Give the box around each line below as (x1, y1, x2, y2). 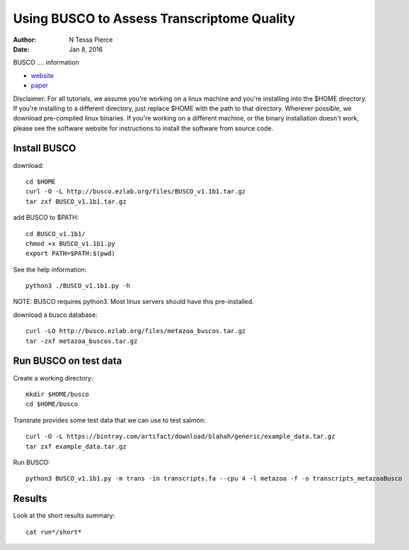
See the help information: (13, 265, 87, 274)
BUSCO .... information (13, 58, 79, 67)
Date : (13, 45, 30, 53)
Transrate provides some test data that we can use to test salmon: (13, 415, 206, 425)
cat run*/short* (25, 528, 82, 536)
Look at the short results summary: (13, 511, 115, 520)
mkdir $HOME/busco (25, 390, 90, 398)
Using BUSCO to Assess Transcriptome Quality (13, 11, 296, 26)
